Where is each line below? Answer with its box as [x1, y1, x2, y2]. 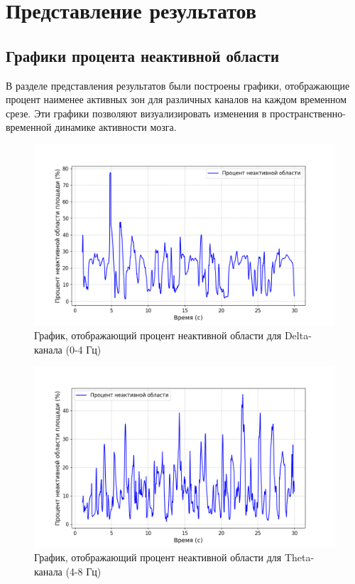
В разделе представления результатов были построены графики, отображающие [6, 78, 350, 92]
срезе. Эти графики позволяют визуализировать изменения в [6, 105, 267, 120]
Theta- [284, 550, 315, 565]
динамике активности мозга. [55, 120, 177, 134]
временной [6, 120, 52, 134]
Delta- [284, 327, 312, 342]
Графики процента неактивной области [6, 44, 280, 66]
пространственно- [270, 105, 346, 120]
